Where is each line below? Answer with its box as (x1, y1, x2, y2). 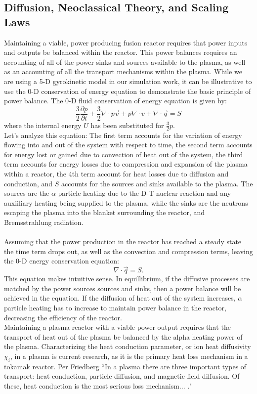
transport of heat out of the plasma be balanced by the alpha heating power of (4, 331, 243, 342)
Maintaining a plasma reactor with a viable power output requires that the (4, 322, 231, 332)
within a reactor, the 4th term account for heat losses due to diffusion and (4, 169, 229, 179)
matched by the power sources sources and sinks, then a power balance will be (4, 283, 241, 293)
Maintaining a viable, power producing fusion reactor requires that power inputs (4, 37, 248, 47)
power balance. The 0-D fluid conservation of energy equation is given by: (4, 95, 227, 106)
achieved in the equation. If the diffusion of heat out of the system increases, (4, 293, 236, 303)
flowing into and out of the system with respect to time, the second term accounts (4, 139, 253, 150)
